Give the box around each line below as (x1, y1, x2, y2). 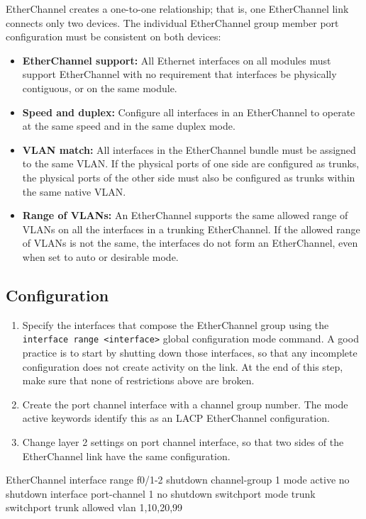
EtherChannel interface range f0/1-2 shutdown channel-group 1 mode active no (6, 472, 350, 487)
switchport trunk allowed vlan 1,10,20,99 (6, 500, 183, 515)
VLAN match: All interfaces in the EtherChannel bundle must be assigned (22, 142, 356, 157)
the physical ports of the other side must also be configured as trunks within (22, 169, 355, 184)
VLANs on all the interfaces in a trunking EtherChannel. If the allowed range (22, 221, 360, 236)
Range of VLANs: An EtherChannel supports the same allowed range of (22, 208, 348, 223)
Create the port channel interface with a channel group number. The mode (22, 396, 348, 411)
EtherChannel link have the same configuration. (22, 448, 231, 463)
